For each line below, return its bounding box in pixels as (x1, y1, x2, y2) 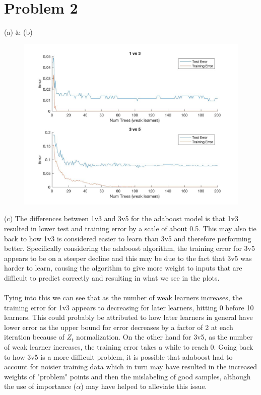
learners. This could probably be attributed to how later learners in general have (4, 312, 253, 322)
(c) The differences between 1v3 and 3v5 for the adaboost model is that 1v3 (4, 213, 238, 224)
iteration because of (4, 332, 64, 342)
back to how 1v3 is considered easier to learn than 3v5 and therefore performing (4, 233, 251, 243)
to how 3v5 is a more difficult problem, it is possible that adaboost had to (4, 351, 233, 362)
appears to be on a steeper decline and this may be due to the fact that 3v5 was (4, 252, 252, 263)
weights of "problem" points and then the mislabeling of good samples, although (4, 371, 251, 381)
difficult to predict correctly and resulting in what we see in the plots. (4, 272, 220, 283)
